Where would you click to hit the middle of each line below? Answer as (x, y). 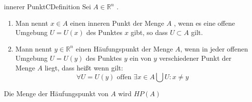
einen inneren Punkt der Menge (117, 23)
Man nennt (32, 23)
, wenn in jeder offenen (214, 48)
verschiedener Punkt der (195, 58)
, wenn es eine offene (204, 23)
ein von (141, 58)
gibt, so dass (149, 32)
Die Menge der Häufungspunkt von (56, 93)
